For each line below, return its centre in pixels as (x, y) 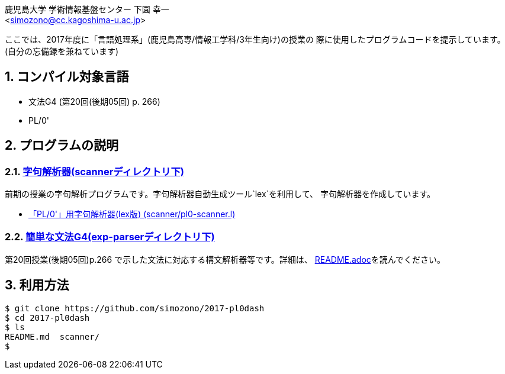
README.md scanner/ (52, 336)
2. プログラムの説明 (62, 146)
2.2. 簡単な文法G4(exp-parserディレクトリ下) (110, 237)
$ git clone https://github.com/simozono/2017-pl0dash (135, 308)
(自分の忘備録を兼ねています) (62, 51)
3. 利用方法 (37, 285)
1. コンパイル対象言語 (67, 77)
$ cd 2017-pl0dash (47, 317)
